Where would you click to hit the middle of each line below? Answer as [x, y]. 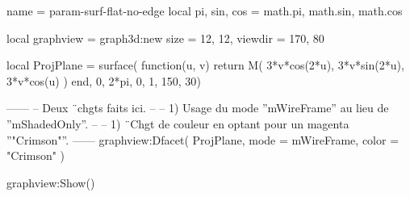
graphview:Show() [51, 182]
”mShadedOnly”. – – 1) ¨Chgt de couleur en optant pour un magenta [178, 123]
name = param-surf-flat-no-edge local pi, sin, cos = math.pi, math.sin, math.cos [205, 10]
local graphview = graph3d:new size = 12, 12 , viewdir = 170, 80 [165, 38]
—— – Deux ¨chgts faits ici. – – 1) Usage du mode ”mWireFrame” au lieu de [198, 108]
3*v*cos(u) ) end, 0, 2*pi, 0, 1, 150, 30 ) [104, 80]
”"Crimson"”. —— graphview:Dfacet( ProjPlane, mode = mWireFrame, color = [203, 139]
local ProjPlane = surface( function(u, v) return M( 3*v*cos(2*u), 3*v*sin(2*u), [205, 65]
